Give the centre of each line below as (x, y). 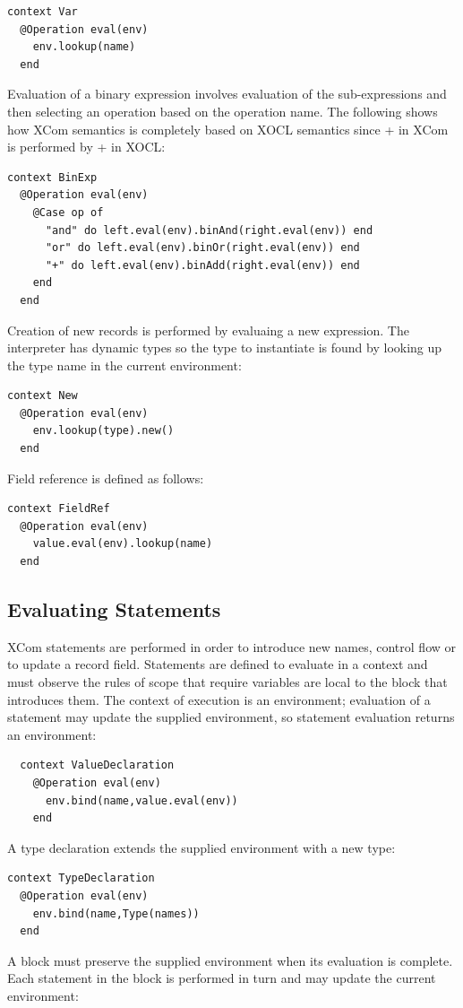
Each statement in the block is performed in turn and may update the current (222, 978)
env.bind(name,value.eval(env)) (141, 800)
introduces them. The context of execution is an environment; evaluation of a (219, 699)
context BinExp (52, 177)
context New (43, 396)
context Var (43, 12)
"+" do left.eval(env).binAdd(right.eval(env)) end (202, 265)
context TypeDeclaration (81, 878)
